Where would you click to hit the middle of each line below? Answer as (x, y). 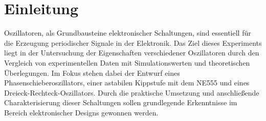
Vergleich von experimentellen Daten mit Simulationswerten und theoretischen (127, 62)
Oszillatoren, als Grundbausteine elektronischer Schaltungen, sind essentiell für (128, 33)
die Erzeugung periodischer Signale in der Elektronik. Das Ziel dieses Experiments (133, 42)
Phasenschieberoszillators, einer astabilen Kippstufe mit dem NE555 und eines (127, 83)
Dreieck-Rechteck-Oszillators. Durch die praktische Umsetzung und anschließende (132, 92)
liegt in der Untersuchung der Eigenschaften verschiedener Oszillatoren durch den (132, 53)
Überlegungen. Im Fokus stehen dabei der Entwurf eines (92, 72)
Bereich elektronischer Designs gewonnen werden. (81, 112)
